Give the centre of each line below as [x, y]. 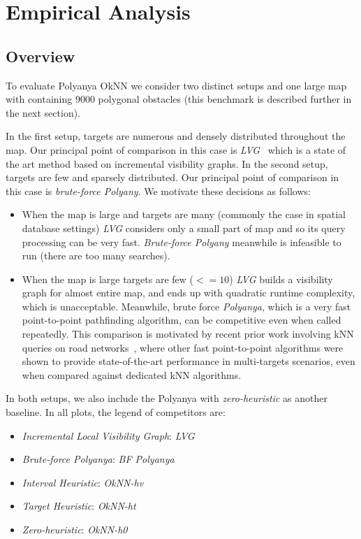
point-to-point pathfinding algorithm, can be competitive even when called [182, 320]
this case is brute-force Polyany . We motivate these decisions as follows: [158, 191]
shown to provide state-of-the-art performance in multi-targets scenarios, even [189, 361]
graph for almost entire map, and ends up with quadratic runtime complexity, [189, 293]
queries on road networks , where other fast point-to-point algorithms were [183, 347]
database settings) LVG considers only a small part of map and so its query [184, 228]
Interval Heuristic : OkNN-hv [83, 482]
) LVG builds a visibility [281, 279]
